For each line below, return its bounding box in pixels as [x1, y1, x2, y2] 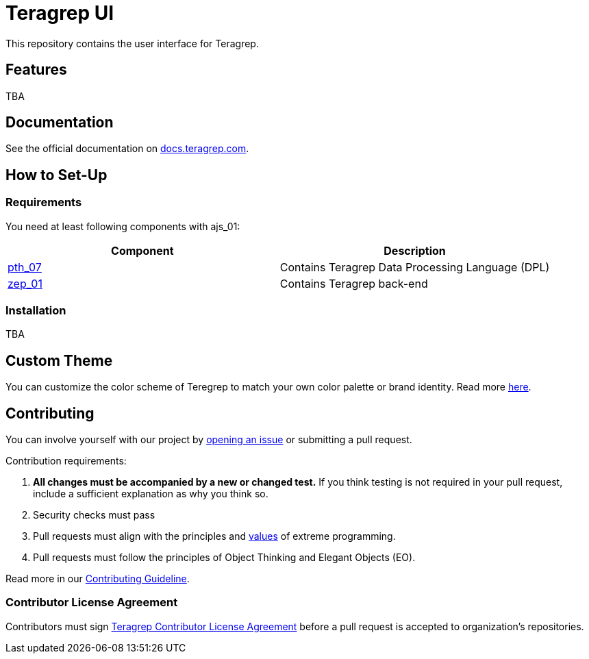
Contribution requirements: [5, 455, 127, 467]
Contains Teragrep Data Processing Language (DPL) [279, 260, 550, 274]
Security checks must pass [33, 509, 155, 521]
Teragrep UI [5, 1, 114, 25]
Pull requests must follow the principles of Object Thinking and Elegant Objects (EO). [33, 551, 416, 564]
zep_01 [8, 276, 42, 290]
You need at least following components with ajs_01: [5, 220, 240, 232]
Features [5, 61, 67, 79]
